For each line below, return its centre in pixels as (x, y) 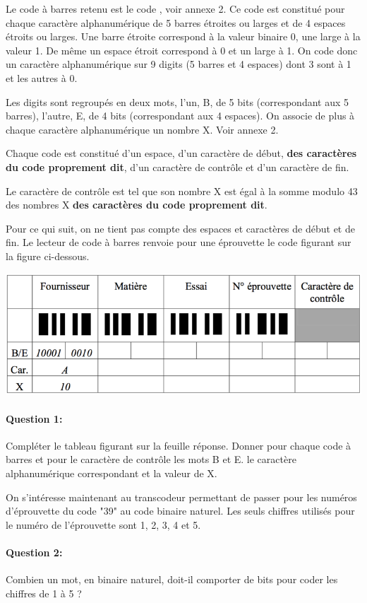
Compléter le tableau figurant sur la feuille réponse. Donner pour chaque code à (179, 445)
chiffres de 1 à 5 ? (44, 593)
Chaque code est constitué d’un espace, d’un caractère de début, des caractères (181, 153)
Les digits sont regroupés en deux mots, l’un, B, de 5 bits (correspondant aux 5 (178, 101)
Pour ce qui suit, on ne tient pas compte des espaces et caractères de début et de (180, 228)
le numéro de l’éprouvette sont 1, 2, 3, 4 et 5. (103, 524)
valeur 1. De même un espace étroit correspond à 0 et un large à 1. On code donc (182, 50)
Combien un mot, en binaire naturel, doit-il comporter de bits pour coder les (172, 579)
